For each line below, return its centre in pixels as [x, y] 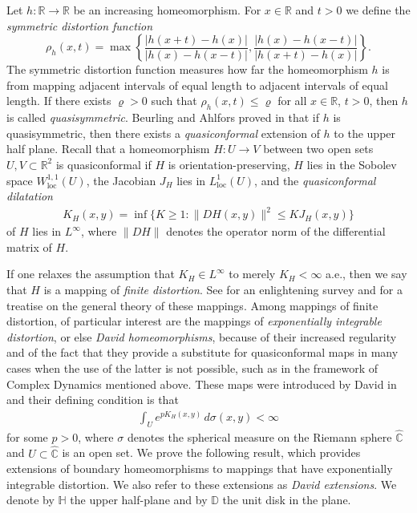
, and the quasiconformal [315, 180]
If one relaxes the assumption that [91, 274]
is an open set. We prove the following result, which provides [211, 452]
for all [292, 101]
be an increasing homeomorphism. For [167, 10]
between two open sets [318, 149]
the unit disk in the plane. [287, 500]
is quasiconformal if [103, 164]
